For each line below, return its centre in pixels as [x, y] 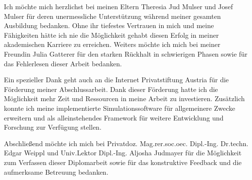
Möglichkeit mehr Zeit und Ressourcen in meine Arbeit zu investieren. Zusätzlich [125, 98]
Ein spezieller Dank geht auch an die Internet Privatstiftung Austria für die [117, 80]
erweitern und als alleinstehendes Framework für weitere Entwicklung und [114, 117]
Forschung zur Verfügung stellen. [53, 127]
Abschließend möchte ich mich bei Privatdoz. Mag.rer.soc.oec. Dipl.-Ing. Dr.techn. [126, 143]
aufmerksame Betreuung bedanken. [56, 172]
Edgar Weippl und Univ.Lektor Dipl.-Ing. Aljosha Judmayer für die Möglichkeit [123, 153]
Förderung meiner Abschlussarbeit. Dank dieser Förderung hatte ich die [111, 89]
